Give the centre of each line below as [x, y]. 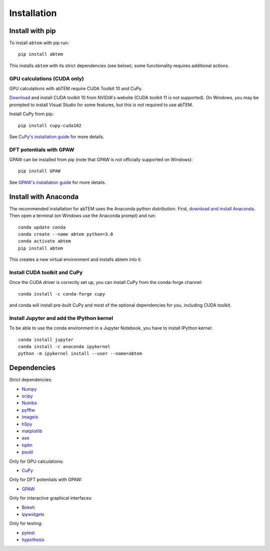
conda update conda [42, 227]
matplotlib [32, 431]
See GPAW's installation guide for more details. [58, 182]
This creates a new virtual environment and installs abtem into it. [75, 259]
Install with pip [32, 31]
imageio [30, 417]
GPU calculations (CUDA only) [47, 79]
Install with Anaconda [44, 197]
